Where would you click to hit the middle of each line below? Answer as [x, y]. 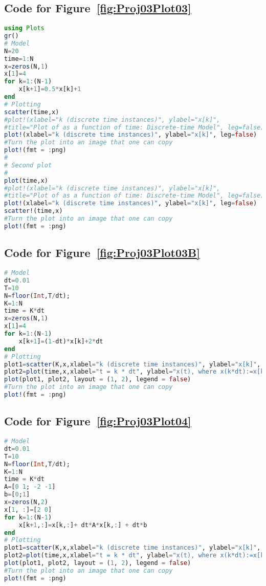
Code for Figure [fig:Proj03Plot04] [98, 421]
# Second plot [28, 165]
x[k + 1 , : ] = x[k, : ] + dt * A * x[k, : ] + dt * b [83, 525]
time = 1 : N [19, 59]
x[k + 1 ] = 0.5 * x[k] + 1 [50, 89]
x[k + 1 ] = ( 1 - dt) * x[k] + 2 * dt [61, 341]
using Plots [24, 28]
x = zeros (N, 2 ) [26, 502]
